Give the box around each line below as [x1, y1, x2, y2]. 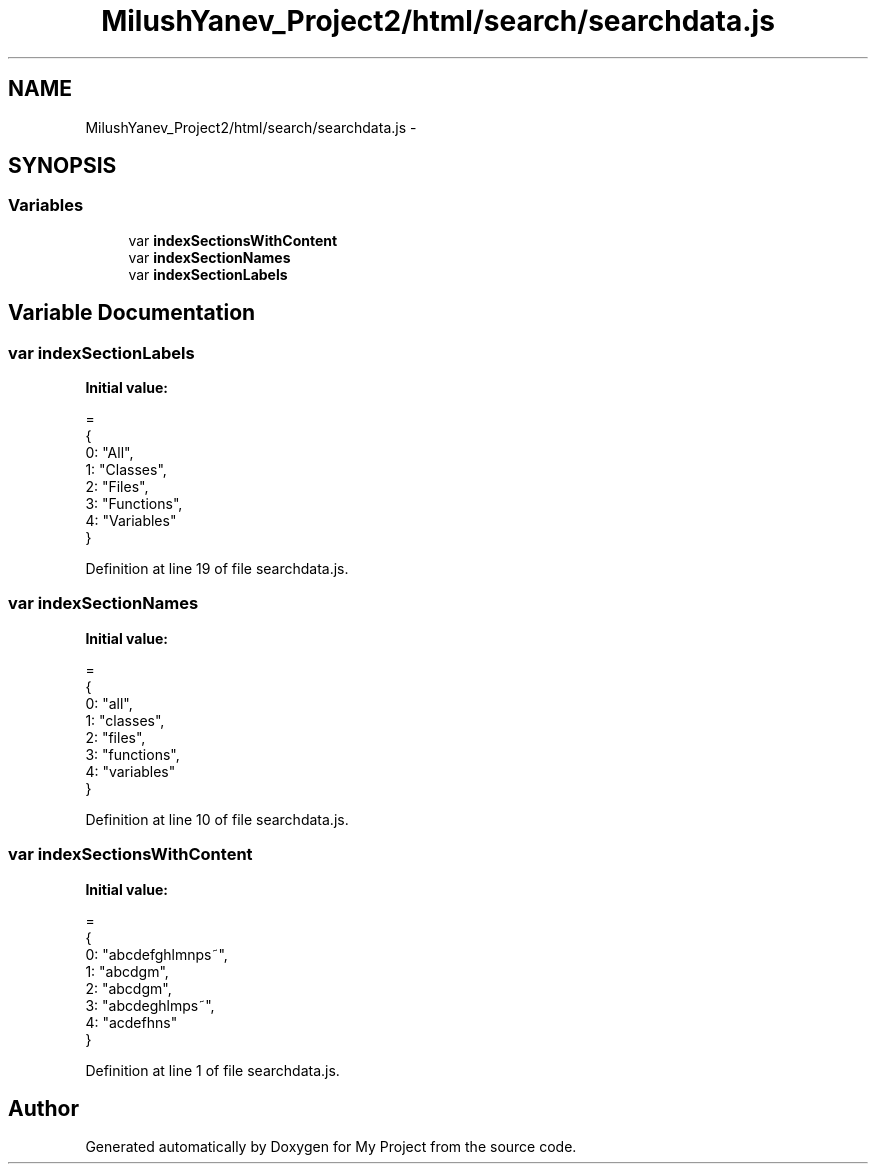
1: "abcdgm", [85, 962, 169, 980]
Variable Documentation [8, 300, 256, 326]
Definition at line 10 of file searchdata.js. [85, 810, 349, 828]
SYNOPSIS [8, 153, 117, 179]
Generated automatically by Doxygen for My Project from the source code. [85, 1138, 577, 1156]
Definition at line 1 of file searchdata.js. [85, 1061, 340, 1079]
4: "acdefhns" [85, 1013, 178, 1031]
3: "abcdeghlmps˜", [85, 996, 215, 1014]
